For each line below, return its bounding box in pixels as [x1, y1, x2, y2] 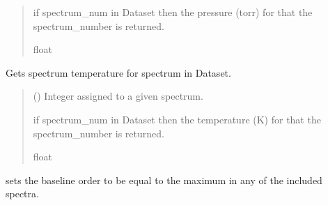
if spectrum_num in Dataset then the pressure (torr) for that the [33, 5, 313, 19]
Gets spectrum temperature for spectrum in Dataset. [6, 65, 231, 79]
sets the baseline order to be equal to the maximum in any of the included [6, 172, 322, 187]
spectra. [6, 186, 39, 201]
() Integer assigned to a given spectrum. [33, 89, 203, 103]
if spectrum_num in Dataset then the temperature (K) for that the [33, 112, 321, 126]
